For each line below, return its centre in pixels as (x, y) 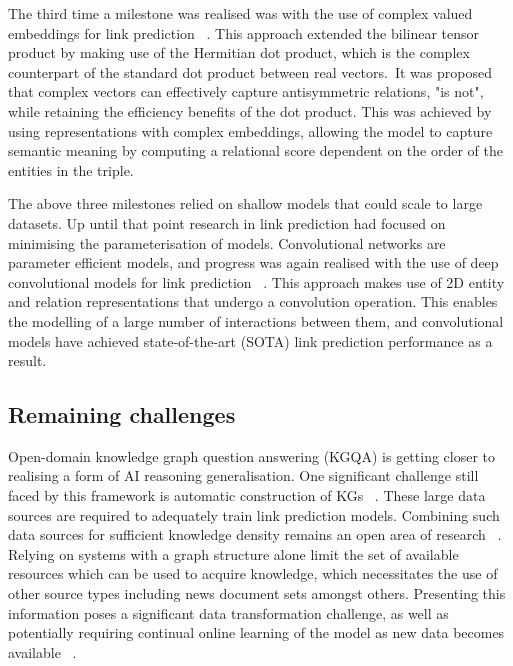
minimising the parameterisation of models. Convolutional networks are (227, 242)
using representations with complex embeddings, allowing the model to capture (250, 130)
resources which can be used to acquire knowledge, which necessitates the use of (253, 573)
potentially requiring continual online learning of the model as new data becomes (256, 632)
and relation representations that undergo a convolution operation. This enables (253, 301)
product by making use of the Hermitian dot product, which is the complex (239, 52)
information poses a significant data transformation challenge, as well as (228, 612)
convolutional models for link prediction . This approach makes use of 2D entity (256, 281)
